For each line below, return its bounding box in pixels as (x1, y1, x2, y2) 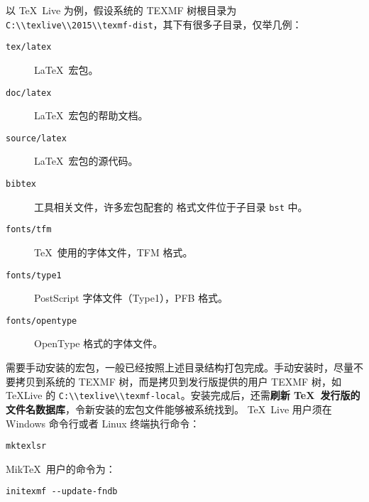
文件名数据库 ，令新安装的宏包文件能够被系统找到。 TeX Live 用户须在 (6, 401, 332, 416)
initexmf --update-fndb (6, 486, 118, 497)
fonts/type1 (6, 270, 62, 280)
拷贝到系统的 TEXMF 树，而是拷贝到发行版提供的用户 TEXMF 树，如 (15, 373, 341, 388)
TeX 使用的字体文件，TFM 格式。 (34, 244, 193, 259)
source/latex (6, 133, 67, 143)
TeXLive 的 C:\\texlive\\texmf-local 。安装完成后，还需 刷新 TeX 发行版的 (6, 388, 360, 403)
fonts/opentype (6, 315, 77, 326)
